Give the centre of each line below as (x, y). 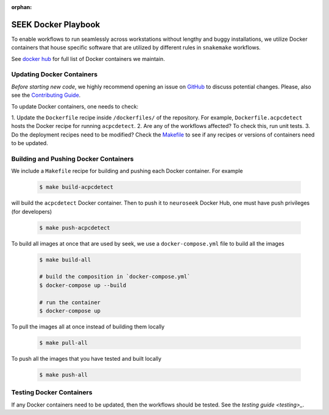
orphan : (22, 7)
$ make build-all (65, 260)
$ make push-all (64, 374)
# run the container (70, 302)
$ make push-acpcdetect (75, 228)
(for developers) (31, 211)
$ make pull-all (64, 342)
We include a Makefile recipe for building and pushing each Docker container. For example (127, 171)
